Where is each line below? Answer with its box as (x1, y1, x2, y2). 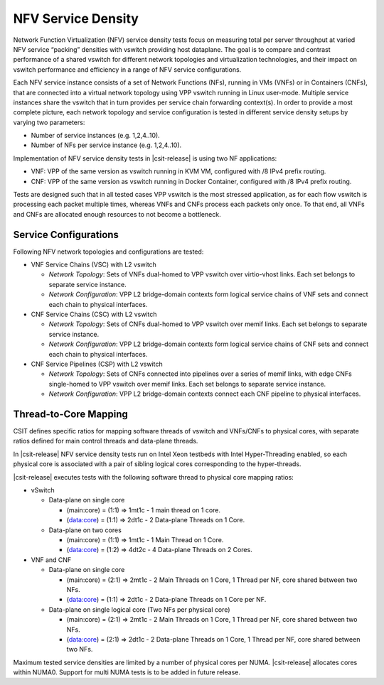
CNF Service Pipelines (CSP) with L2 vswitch (31, 360, 163, 368)
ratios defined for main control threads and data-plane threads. (13, 437, 198, 446)
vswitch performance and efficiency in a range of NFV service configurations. (13, 65, 242, 74)
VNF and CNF (31, 555, 72, 564)
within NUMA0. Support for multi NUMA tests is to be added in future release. (13, 668, 241, 676)
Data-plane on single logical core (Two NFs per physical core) (48, 605, 230, 614)
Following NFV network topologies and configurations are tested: (13, 247, 204, 256)
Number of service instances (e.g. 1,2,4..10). (31, 131, 160, 140)
